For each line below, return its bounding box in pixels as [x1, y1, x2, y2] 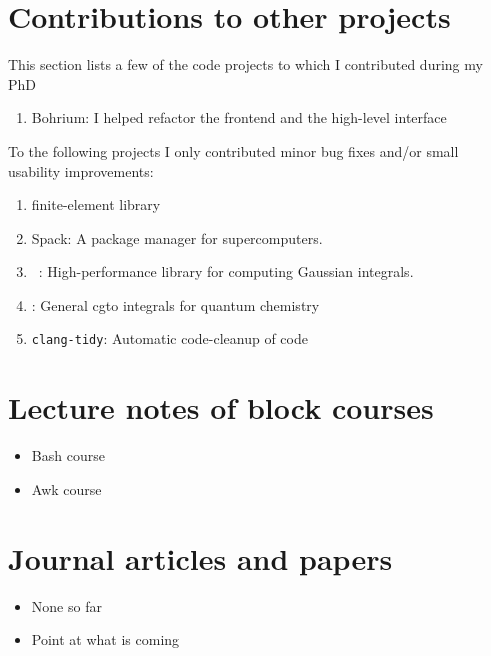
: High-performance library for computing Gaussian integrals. [38, 261, 414, 282]
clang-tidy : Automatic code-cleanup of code [31, 328, 308, 349]
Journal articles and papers [8, 537, 393, 578]
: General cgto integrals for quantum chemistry [31, 294, 320, 315]
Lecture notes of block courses [8, 387, 434, 428]
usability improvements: [8, 160, 154, 181]
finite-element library [31, 194, 161, 215]
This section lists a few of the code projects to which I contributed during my [8, 54, 483, 75]
